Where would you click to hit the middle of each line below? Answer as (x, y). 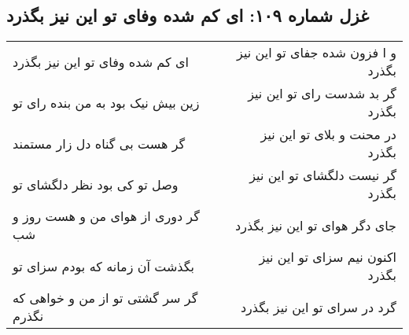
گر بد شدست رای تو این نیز (322, 94)
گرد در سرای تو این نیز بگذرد (318, 307)
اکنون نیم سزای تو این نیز (328, 257)
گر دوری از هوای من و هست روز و (106, 216)
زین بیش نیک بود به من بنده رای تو (106, 102)
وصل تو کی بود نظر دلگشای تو (96, 184)
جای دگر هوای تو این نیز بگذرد (316, 225)
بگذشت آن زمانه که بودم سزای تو (104, 266)
